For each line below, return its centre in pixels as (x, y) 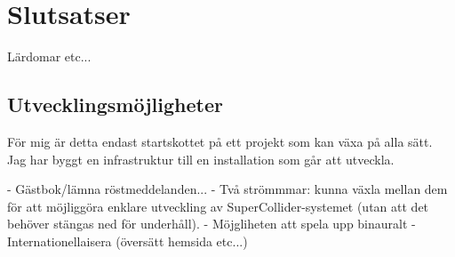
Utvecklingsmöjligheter (115, 104)
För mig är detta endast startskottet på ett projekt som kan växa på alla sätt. (220, 141)
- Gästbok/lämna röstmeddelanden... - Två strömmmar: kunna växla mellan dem (227, 189)
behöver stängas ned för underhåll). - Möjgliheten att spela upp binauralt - (212, 224)
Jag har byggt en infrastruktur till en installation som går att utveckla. (201, 159)
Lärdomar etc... (49, 56)
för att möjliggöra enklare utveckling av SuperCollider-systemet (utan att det (218, 206)
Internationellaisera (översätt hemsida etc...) (128, 241)
